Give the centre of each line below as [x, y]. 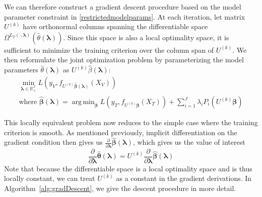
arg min [83, 102]
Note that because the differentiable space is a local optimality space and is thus [128, 168]
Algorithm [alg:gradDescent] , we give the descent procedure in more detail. [120, 188]
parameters [21, 70]
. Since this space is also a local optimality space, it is [146, 37]
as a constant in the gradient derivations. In [184, 178]
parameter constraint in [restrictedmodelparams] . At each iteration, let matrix [125, 16]
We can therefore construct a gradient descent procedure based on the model [123, 7]
